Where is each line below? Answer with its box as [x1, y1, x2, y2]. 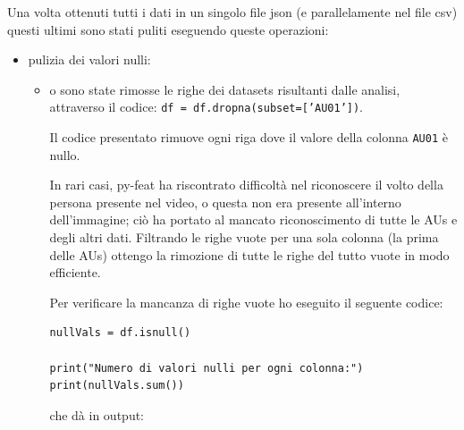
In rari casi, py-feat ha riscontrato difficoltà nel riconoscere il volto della [49, 175, 443, 194]
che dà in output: [49, 405, 144, 424]
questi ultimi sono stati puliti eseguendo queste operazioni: [7, 20, 329, 38]
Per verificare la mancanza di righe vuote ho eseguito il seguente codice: [49, 292, 443, 311]
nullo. [49, 145, 80, 164]
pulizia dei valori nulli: [28, 50, 151, 69]
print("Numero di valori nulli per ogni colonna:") [49, 361, 364, 375]
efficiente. [49, 263, 101, 282]
